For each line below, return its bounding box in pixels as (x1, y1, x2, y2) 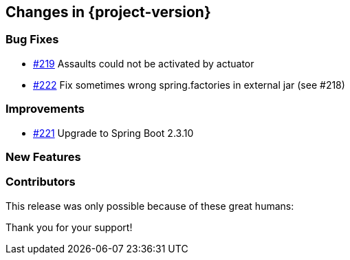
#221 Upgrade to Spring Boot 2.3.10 (33, 127, 194, 139)
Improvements (6, 102, 85, 116)
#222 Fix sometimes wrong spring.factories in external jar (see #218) (33, 78, 345, 91)
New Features (6, 149, 81, 164)
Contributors (6, 175, 76, 189)
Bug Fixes (6, 32, 59, 47)
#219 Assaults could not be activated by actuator (33, 57, 254, 69)
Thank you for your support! (6, 221, 133, 233)
